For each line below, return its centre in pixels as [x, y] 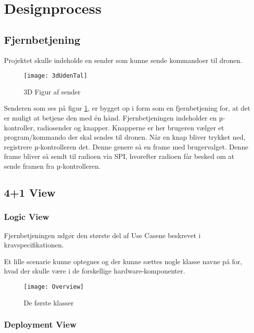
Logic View [27, 217]
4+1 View [30, 192]
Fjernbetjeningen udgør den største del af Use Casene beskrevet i [102, 235]
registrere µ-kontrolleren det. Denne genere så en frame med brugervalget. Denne [126, 146]
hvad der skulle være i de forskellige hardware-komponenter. [95, 271]
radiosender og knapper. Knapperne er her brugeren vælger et [131, 127]
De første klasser [49, 302]
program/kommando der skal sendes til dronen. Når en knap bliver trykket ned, [125, 137]
